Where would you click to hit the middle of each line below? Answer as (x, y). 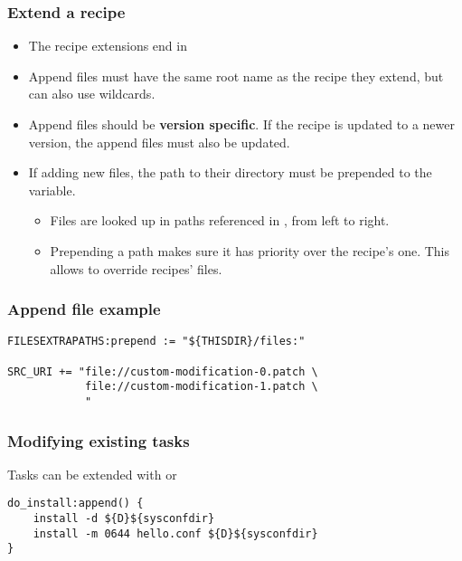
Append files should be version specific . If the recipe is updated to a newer (241, 124)
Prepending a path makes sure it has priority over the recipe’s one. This (250, 250)
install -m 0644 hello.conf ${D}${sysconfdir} (175, 533)
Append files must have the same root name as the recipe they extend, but (236, 76)
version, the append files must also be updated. (159, 142)
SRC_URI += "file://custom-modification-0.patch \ (163, 371)
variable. (52, 190)
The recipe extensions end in (108, 46)
